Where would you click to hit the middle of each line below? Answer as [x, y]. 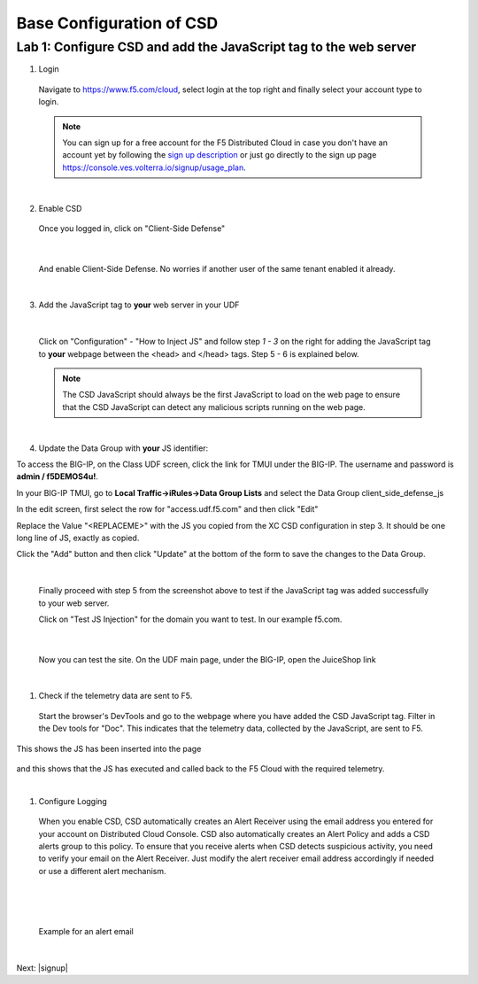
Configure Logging [73, 801]
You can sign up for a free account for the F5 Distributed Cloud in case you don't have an [225, 143]
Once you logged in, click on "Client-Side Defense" [132, 228]
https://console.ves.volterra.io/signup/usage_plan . [154, 167]
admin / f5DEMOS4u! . [58, 477]
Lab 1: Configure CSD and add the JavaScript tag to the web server [216, 47]
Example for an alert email [86, 931]
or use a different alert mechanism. [103, 871]
